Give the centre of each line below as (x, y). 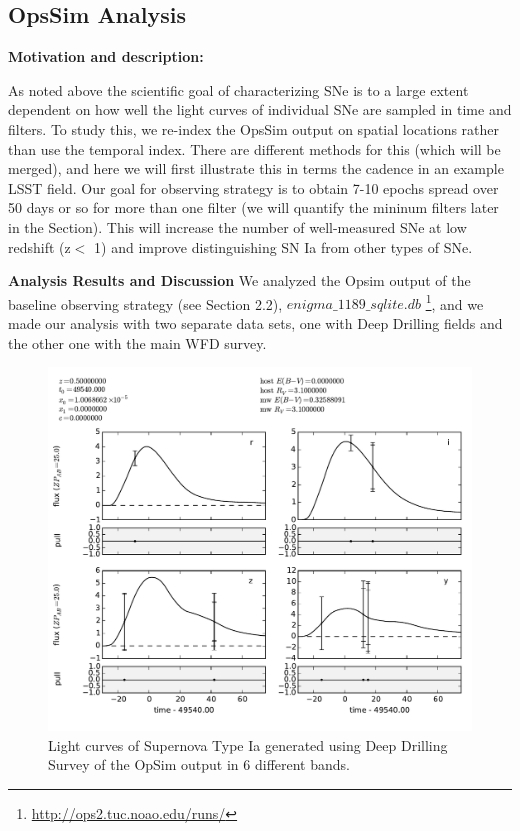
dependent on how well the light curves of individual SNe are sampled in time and (260, 109)
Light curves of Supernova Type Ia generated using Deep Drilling (248, 744)
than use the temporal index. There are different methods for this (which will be (254, 148)
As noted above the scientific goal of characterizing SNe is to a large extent (238, 89)
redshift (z (39, 246)
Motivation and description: (106, 56)
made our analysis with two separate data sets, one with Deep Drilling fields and (255, 322)
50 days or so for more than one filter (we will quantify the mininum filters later (253, 207)
